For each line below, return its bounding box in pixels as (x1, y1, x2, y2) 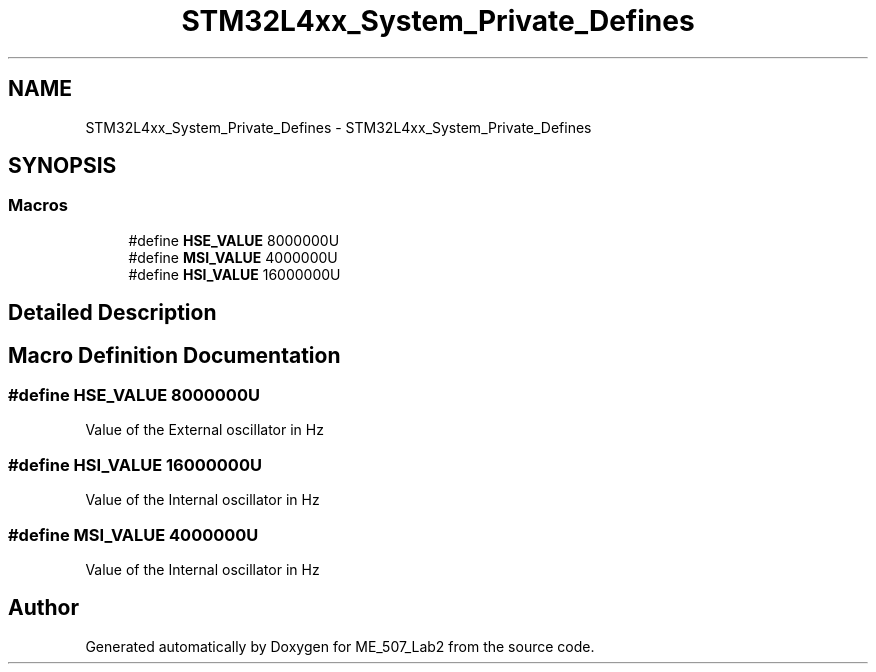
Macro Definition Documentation (8, 342, 341, 368)
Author (8, 595, 79, 621)
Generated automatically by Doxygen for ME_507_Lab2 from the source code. (85, 637, 595, 655)
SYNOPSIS (8, 153, 117, 179)
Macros (8, 195, 68, 216)
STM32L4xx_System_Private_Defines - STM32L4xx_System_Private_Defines (85, 118, 592, 136)
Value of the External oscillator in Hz (85, 421, 324, 439)
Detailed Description (8, 300, 217, 326)
